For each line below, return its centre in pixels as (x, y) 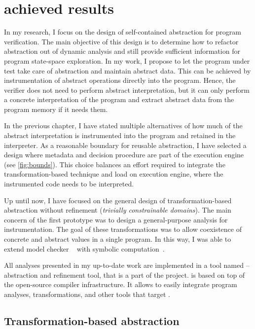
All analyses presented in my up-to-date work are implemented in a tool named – (127, 265)
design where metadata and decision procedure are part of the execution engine (124, 155)
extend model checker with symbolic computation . (84, 248)
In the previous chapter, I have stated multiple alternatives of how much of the (123, 126)
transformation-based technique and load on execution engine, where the (114, 174)
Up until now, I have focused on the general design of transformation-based (118, 200)
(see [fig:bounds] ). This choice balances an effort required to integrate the (115, 164)
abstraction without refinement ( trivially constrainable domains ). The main (118, 210)
